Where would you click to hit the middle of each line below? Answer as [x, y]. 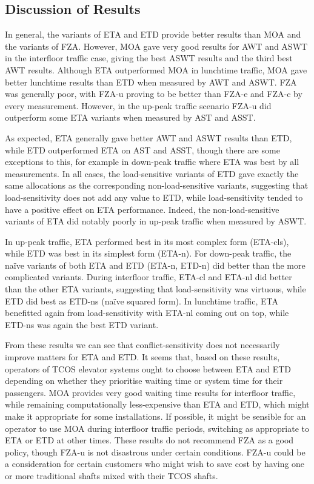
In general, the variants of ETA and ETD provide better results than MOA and [153, 34]
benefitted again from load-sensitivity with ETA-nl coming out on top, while [147, 313]
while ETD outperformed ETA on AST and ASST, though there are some [142, 150]
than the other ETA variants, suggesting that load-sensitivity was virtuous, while [155, 289]
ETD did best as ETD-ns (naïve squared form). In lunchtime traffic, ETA [142, 301]
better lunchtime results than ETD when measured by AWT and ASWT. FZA [151, 82]
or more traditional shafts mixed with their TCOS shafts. [112, 475]
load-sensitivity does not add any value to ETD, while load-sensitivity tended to [154, 197]
